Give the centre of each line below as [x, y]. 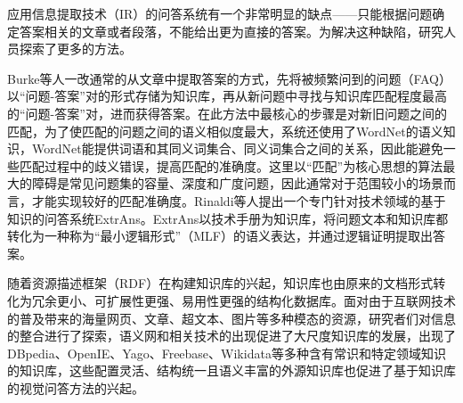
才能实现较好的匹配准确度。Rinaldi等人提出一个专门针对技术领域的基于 [239, 200]
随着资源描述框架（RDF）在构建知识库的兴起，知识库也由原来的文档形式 [220, 283]
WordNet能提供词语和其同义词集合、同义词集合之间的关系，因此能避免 [237, 148]
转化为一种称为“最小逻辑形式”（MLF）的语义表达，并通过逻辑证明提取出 [220, 236]
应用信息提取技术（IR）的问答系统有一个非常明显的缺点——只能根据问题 [220, 13]
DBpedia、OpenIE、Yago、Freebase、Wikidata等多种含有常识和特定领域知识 [227, 353]
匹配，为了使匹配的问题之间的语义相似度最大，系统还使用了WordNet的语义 [225, 131]
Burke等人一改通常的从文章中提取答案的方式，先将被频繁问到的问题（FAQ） [229, 78]
